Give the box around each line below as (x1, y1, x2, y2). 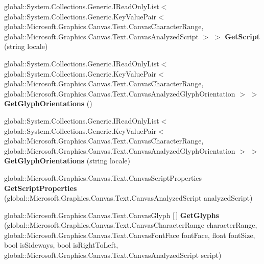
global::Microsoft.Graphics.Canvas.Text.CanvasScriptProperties (4, 172, 202, 183)
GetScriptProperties (4, 182, 77, 193)
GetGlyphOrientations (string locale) (4, 155, 130, 166)
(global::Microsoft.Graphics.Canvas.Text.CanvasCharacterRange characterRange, (4, 220, 257, 230)
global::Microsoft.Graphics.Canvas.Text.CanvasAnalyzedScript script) (4, 250, 222, 260)
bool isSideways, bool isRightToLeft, (4, 239, 118, 250)
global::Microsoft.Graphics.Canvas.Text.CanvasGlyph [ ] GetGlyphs (4, 209, 219, 220)
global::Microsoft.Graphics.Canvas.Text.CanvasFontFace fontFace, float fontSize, (4, 229, 255, 240)
